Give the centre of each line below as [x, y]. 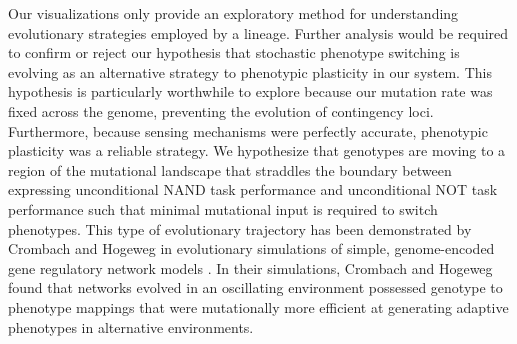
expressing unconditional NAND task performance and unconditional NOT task [253, 189]
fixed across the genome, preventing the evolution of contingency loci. [221, 110]
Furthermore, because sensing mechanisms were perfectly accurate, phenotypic [248, 130]
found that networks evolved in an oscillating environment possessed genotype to [255, 287]
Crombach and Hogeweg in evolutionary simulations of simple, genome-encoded [251, 248]
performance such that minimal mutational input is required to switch [223, 208]
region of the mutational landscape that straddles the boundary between [230, 169]
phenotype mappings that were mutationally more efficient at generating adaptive [258, 306]
